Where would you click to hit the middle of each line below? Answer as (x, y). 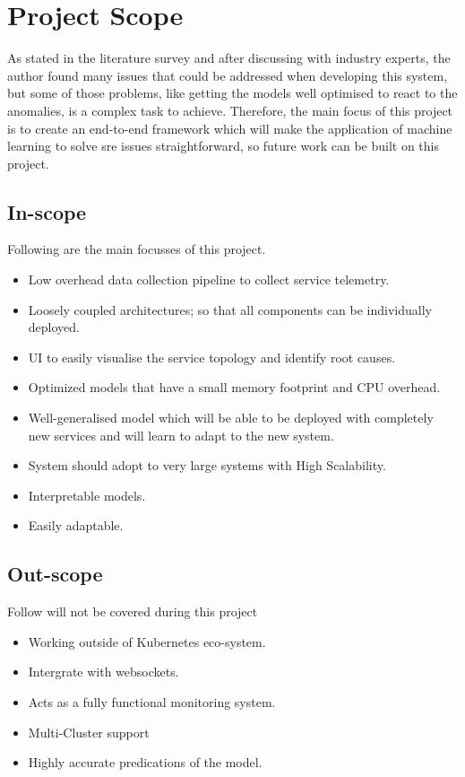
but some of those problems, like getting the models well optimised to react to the (232, 93)
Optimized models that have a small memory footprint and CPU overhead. (234, 387)
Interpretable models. (87, 495)
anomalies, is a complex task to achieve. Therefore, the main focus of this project (230, 110)
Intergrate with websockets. (103, 672)
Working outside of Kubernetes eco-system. (147, 641)
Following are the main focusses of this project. (137, 249)
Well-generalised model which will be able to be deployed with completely (231, 418)
